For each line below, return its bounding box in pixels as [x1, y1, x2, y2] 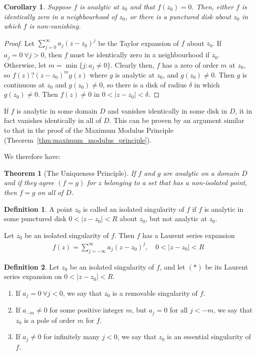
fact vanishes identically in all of [4, 115, 102, 125]
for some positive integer [49, 305, 124, 315]
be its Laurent [205, 261, 248, 272]
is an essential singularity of [167, 331, 251, 342]
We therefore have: [4, 151, 61, 161]
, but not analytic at [145, 213, 207, 224]
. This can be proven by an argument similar [109, 115, 245, 125]
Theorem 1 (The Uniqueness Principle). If [4, 167, 136, 178]
